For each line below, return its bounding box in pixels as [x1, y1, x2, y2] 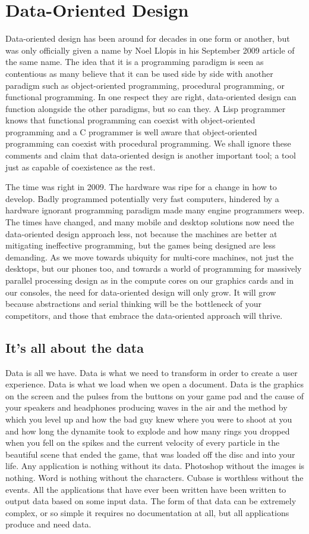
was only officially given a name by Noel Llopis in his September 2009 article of [5, 44, 295, 56]
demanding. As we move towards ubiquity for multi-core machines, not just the [5, 250, 294, 263]
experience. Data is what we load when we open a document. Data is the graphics [5, 378, 304, 390]
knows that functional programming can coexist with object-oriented [5, 114, 256, 126]
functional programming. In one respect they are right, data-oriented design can [5, 91, 297, 103]
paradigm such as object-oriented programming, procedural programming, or [5, 79, 285, 91]
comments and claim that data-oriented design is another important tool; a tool [5, 149, 296, 162]
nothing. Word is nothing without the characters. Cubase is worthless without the [5, 471, 304, 483]
